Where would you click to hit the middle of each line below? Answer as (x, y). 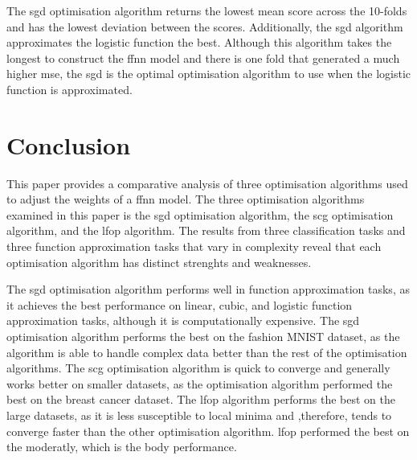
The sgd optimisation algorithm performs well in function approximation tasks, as (208, 289)
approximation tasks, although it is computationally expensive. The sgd (183, 320)
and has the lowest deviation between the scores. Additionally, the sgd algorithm (205, 26)
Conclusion (69, 144)
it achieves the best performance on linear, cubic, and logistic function (180, 304)
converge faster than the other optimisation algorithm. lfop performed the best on (208, 431)
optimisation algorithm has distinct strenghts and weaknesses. (159, 262)
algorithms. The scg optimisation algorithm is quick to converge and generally (198, 368)
